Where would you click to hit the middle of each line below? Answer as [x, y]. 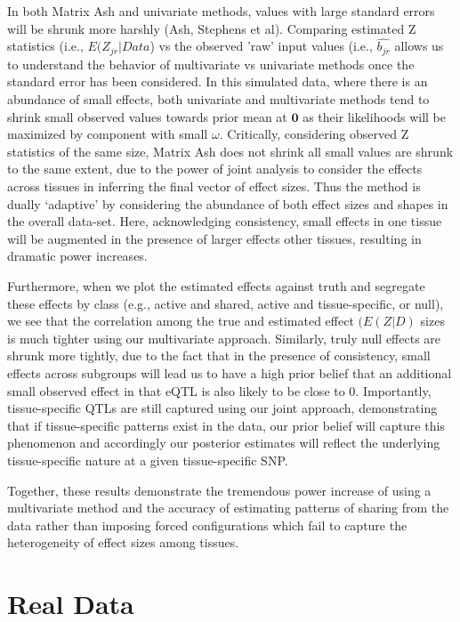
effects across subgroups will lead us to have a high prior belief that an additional [230, 372]
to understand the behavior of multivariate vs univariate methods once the [211, 64]
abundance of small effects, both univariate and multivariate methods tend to [218, 99]
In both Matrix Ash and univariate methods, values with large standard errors [221, 11]
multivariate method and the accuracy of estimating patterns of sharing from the [228, 508]
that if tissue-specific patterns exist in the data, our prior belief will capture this [226, 425]
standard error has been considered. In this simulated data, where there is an [218, 81]
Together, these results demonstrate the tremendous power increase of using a [219, 490]
